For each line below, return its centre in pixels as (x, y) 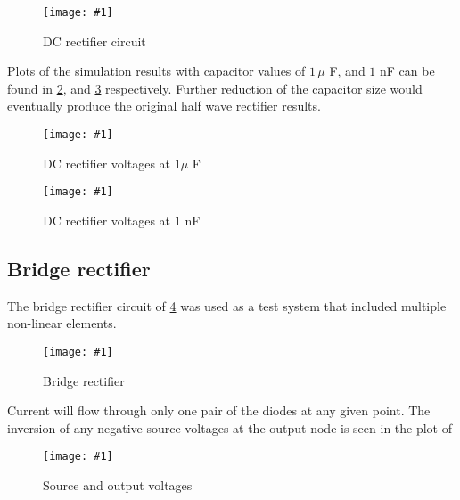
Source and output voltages (118, 485)
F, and (347, 71)
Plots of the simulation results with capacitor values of (156, 71)
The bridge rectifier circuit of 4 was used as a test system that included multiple (227, 305)
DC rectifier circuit (94, 41)
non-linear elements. (62, 323)
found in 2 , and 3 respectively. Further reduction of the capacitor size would (215, 88)
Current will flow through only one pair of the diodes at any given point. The (219, 410)
